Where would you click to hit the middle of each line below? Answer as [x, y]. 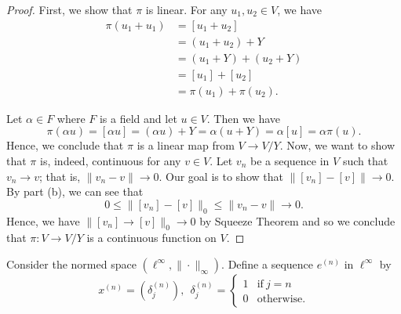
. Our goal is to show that [221, 176]
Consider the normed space [71, 263]
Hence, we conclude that [65, 145]
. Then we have [244, 118]
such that [365, 160]
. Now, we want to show [337, 145]
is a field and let [138, 118]
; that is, [60, 176]
